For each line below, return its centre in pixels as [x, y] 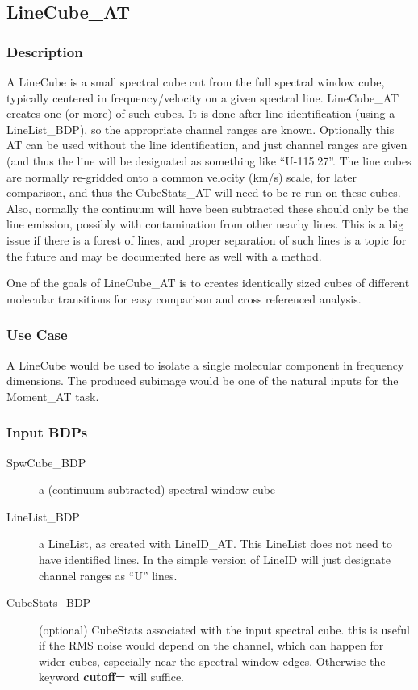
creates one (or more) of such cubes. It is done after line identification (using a [201, 113]
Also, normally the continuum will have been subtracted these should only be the [208, 208]
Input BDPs [47, 432]
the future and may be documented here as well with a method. [164, 255]
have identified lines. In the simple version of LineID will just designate [215, 559]
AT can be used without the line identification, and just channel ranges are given [207, 145]
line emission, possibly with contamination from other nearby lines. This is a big [205, 224]
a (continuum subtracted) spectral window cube [157, 489]
